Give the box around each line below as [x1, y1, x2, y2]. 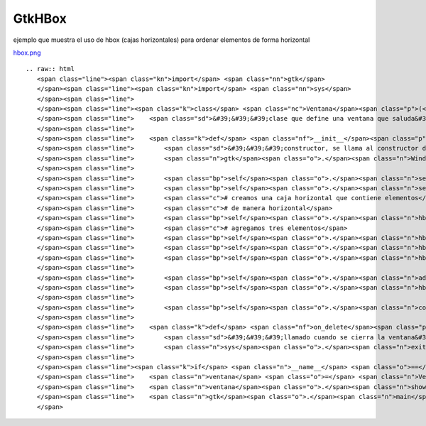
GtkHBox [13, 11, 67, 26]
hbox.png [13, 48, 42, 57]
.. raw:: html [26, 65, 75, 73]
